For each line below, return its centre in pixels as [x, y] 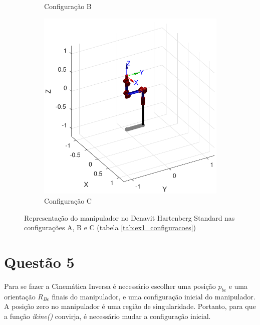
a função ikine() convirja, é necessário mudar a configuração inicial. [107, 316]
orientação [20, 296]
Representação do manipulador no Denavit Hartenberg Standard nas [129, 217]
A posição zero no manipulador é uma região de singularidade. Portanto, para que [130, 306]
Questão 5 [39, 262]
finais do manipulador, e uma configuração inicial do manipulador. [154, 296]
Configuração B [68, 6]
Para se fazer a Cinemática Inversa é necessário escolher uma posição [110, 286]
